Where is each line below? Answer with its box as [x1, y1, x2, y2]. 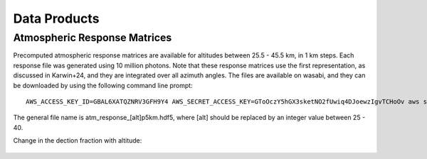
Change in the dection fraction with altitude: [13, 136, 142, 145]
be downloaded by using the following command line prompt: [13, 81, 193, 89]
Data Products [13, 11, 100, 26]
